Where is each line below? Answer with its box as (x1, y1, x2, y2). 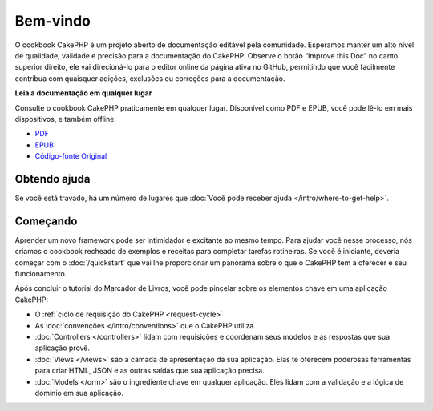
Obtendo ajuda (14, 172, 91, 186)
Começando (14, 214, 78, 228)
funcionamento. (14, 269, 67, 279)
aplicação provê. (34, 343, 91, 353)
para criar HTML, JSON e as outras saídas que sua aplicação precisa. (34, 365, 265, 376)
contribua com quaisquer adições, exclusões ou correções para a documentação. (14, 73, 285, 83)
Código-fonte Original (34, 151, 107, 161)
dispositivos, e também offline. (14, 114, 116, 123)
